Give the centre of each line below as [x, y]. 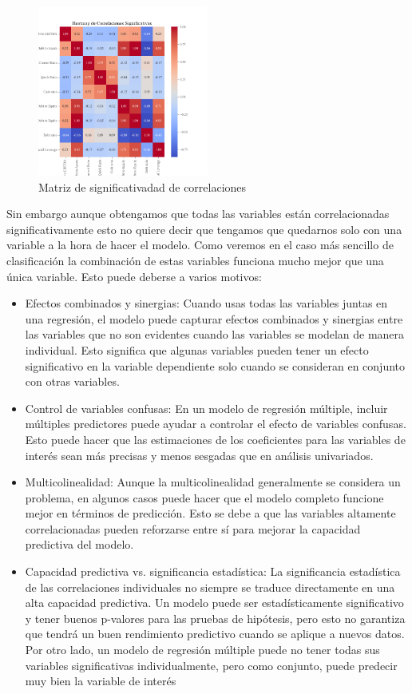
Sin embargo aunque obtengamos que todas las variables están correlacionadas [198, 214]
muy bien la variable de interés [101, 681]
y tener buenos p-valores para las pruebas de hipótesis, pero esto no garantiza [215, 618]
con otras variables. [72, 381]
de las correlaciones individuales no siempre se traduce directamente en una [210, 587]
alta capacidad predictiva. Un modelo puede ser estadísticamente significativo [214, 603]
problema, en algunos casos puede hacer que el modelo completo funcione [204, 497]
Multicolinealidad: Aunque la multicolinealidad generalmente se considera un [213, 482]
